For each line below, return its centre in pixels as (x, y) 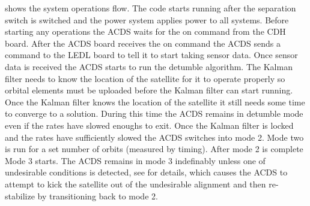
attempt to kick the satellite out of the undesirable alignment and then (135, 184)
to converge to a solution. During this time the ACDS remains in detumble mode (154, 113)
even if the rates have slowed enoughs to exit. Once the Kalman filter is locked (149, 125)
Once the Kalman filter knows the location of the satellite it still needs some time (155, 102)
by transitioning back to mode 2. (98, 196)
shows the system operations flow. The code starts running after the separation (150, 8)
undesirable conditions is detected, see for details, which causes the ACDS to (146, 172)
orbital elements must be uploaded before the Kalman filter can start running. (149, 90)
